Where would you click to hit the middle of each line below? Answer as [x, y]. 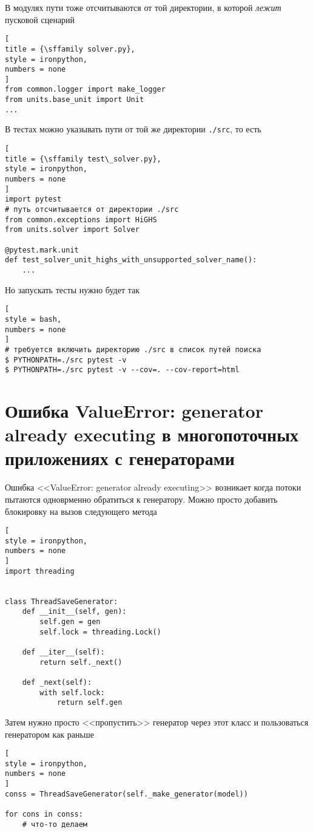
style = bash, [33, 319]
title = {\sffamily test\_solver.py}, [83, 159]
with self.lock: [72, 692]
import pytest [33, 199]
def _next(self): [57, 682]
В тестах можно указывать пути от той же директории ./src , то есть [133, 129]
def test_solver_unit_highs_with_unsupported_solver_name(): [131, 260]
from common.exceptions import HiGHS [81, 219]
